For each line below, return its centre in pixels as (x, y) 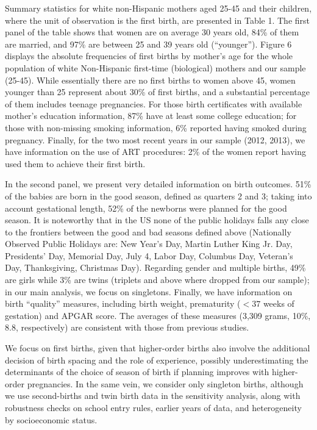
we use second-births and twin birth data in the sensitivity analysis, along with (153, 396)
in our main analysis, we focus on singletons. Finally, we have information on (149, 291)
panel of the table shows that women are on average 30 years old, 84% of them (152, 32)
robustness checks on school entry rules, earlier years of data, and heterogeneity (153, 407)
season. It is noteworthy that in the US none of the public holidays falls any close (157, 220)
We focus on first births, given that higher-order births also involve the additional (158, 348)
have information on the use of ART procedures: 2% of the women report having (156, 152)
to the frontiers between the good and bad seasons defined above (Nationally (148, 231)
